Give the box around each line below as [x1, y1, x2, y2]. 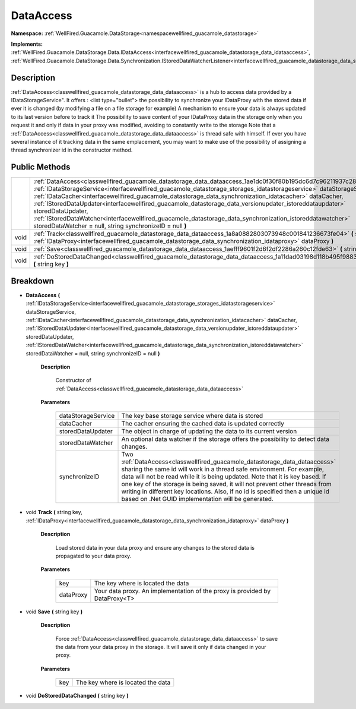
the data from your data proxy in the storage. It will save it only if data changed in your [55, 643, 266, 650]
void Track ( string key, [26, 509, 82, 516]
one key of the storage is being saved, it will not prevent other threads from [121, 480, 332, 489]
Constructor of [55, 377, 92, 384]
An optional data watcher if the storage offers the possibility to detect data [121, 435, 329, 443]
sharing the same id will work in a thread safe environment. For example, [121, 465, 325, 474]
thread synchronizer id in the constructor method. [11, 146, 133, 154]
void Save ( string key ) [26, 608, 83, 615]
